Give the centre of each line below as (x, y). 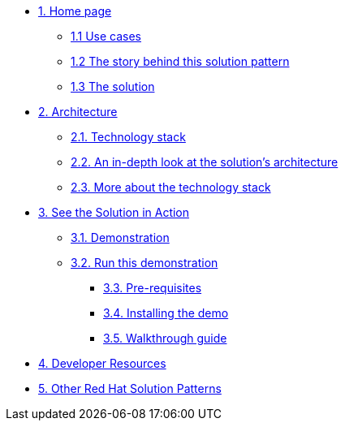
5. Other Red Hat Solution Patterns (130, 388)
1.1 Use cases (106, 36)
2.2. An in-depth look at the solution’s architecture (205, 162)
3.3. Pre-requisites (153, 288)
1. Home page (75, 11)
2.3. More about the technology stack (171, 187)
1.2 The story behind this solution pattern (180, 61)
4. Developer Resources (102, 363)
